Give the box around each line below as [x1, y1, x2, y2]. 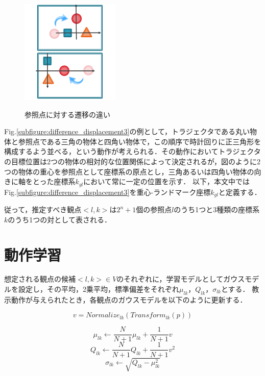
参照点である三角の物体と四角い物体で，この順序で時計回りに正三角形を [18, 136, 261, 146]
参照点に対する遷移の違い [25, 109, 110, 119]
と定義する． [218, 186, 261, 197]
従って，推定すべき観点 [4, 204, 82, 215]
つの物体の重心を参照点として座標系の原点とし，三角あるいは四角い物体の [4, 166, 254, 177]
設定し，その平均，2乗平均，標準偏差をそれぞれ [18, 284, 179, 294]
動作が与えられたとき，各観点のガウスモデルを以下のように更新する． [11, 294, 247, 305]
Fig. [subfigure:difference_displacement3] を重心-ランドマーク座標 [4, 186, 211, 197]
